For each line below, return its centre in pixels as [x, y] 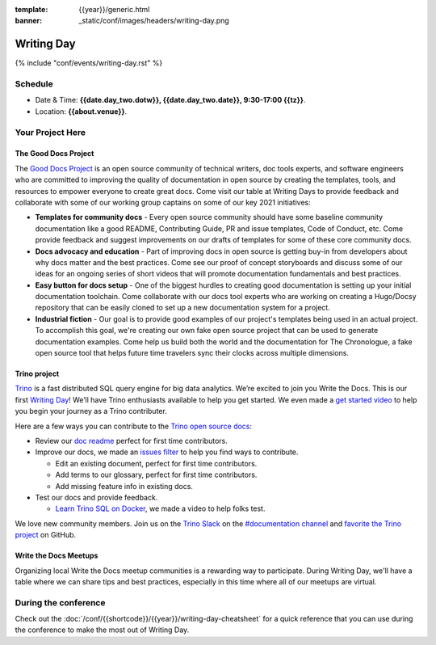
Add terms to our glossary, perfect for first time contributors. [156, 475]
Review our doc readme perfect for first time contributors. [131, 441]
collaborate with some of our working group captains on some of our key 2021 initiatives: [163, 202]
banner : [29, 21]
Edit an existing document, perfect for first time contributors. [156, 463]
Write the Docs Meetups [57, 556]
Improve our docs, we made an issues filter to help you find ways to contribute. [167, 452]
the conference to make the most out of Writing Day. [102, 630]
